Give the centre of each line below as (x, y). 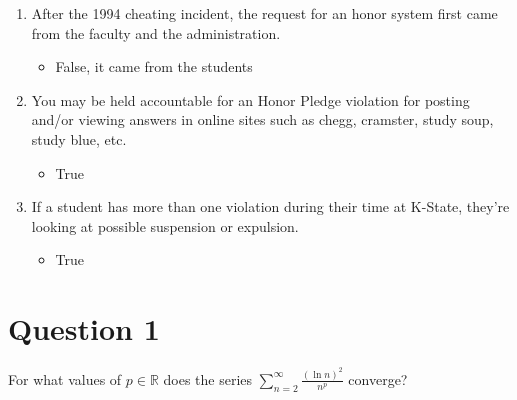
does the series (208, 378)
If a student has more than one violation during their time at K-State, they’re (270, 206)
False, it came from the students (154, 66)
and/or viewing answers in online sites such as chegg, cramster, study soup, (262, 119)
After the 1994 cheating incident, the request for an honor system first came (264, 13)
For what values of (65, 378)
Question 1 (84, 328)
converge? (378, 378)
